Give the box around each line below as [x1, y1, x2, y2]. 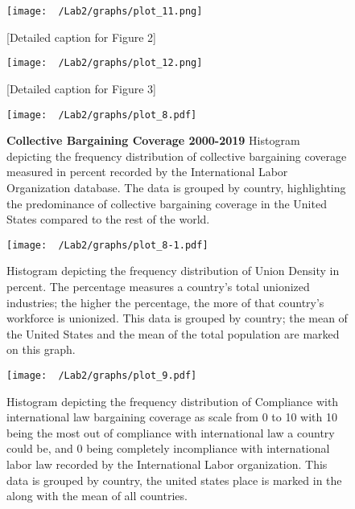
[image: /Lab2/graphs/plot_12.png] [6, 57, 203, 69]
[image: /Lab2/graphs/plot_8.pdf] [6, 109, 197, 121]
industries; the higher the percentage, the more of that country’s [6, 293, 324, 310]
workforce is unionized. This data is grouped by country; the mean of [6, 310, 348, 326]
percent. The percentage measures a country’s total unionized [6, 277, 310, 294]
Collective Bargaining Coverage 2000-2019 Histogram [6, 132, 300, 149]
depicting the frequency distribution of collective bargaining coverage [6, 147, 347, 164]
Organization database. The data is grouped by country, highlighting [6, 179, 346, 195]
